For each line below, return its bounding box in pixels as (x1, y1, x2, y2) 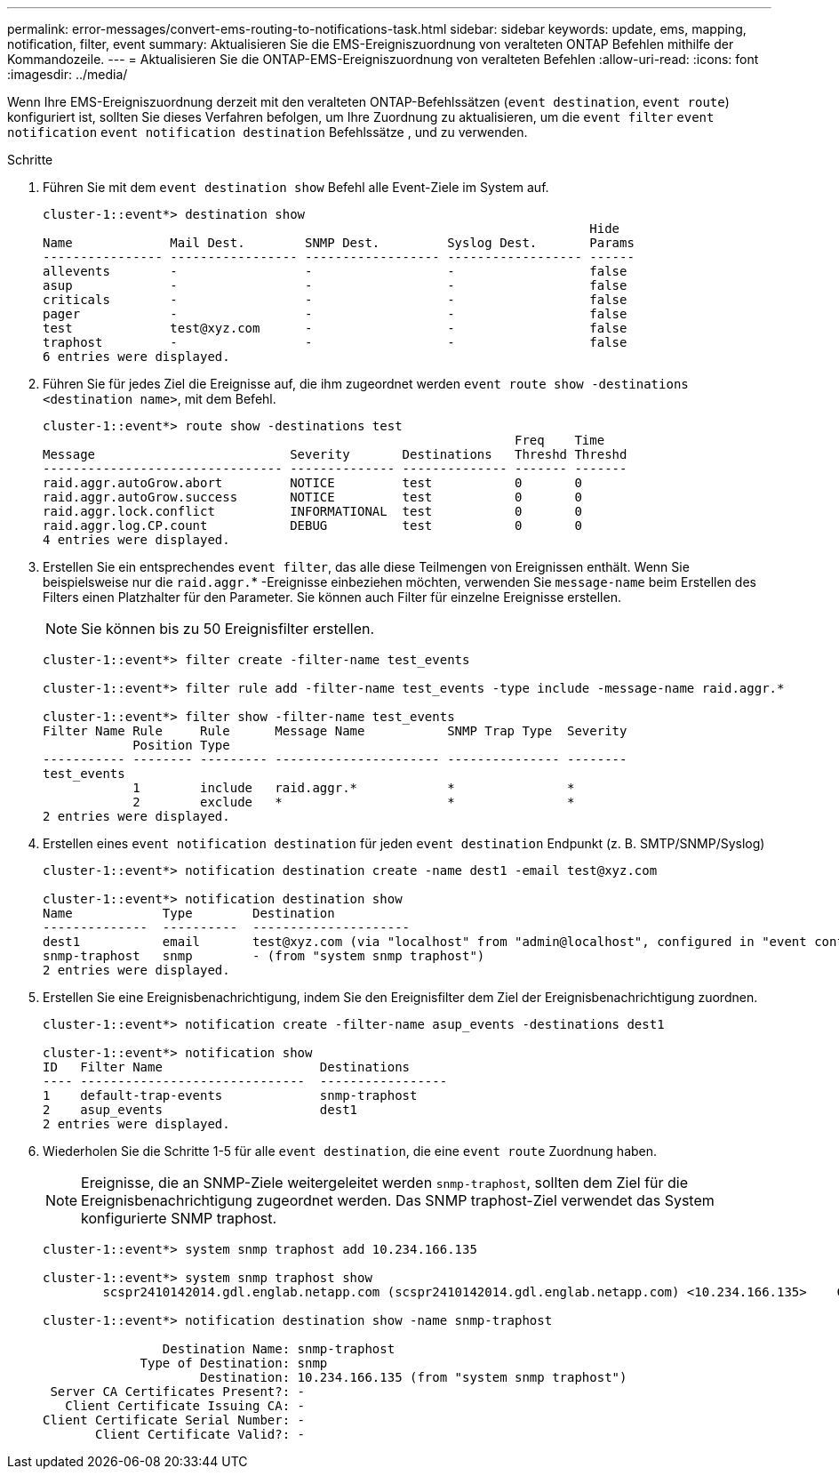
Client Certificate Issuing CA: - (65, 1399, 306, 1413)
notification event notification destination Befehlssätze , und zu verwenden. (7, 124, 528, 140)
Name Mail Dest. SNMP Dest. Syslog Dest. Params (43, 236, 635, 250)
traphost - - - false (43, 335, 627, 349)
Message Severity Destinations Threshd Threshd (43, 447, 627, 461)
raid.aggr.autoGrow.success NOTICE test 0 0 (43, 490, 582, 504)
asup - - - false (43, 278, 627, 293)
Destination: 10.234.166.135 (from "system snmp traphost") (200, 1370, 627, 1384)
